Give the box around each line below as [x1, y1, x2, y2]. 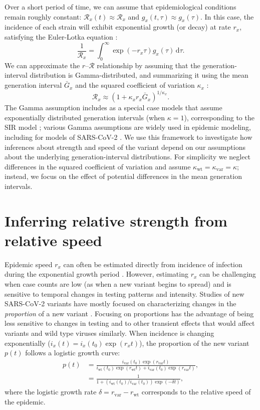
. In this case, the [200, 11, 254, 22]
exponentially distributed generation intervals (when [5, 112, 165, 122]
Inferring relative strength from [5, 210, 227, 231]
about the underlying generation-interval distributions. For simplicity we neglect [5, 151, 251, 162]
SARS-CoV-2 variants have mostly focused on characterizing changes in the [5, 298, 236, 309]
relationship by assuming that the [97, 60, 200, 70]
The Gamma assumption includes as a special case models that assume [5, 102, 222, 113]
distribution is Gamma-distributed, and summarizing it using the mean [30, 70, 248, 80]
